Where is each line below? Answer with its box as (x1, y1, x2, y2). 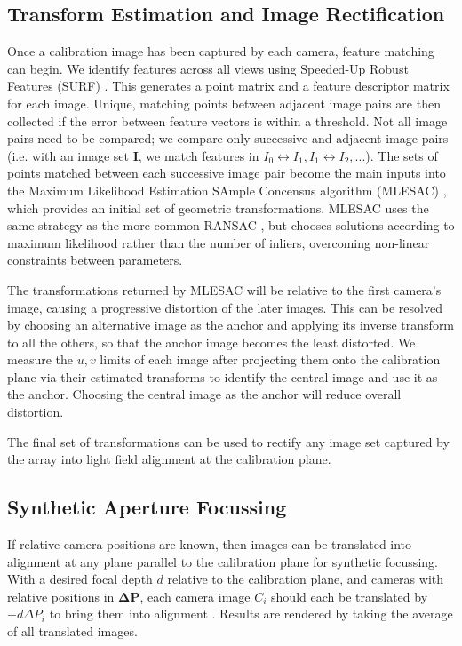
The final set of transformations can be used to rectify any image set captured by (7, 432, 450, 451)
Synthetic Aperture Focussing (7, 493, 287, 521)
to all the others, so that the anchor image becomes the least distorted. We (7, 332, 416, 351)
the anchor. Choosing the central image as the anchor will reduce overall (7, 385, 402, 403)
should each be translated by (271, 586, 428, 605)
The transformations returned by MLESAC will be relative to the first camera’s (7, 280, 442, 299)
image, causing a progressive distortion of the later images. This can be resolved (7, 298, 442, 316)
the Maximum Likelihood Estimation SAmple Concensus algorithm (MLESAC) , (7, 180, 447, 199)
